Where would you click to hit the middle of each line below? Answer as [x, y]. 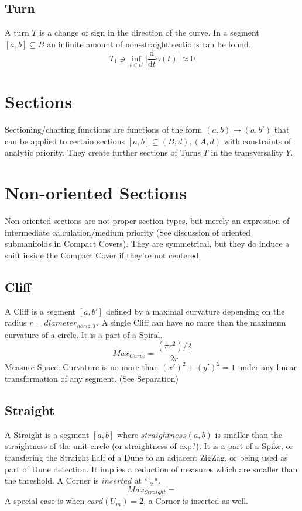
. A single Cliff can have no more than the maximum [191, 322]
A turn [17, 32]
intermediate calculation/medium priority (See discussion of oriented [128, 232]
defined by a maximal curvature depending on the [195, 311]
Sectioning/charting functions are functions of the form [104, 130]
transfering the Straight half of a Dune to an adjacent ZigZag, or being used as [146, 457]
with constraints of [258, 141]
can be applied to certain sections [65, 141]
